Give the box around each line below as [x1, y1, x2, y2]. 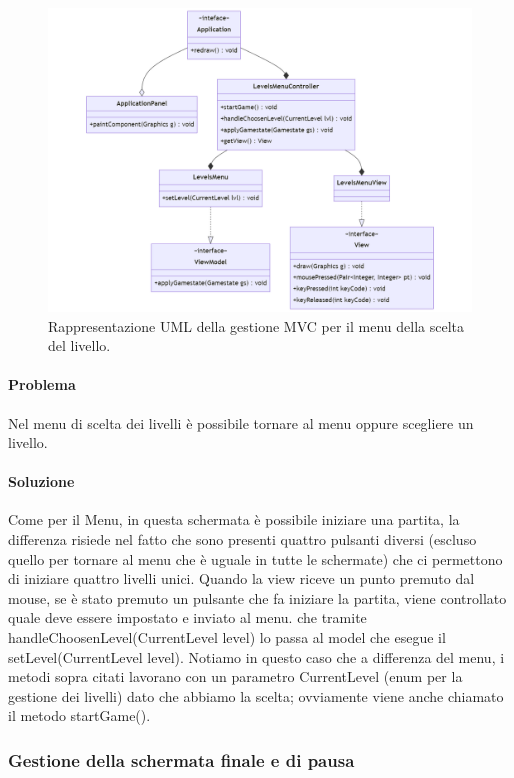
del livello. [48, 335, 111, 356]
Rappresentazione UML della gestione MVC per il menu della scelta [48, 315, 464, 336]
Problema [8, 374, 76, 395]
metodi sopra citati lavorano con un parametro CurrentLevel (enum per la [8, 666, 463, 687]
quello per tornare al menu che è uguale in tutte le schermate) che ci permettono [8, 548, 503, 569]
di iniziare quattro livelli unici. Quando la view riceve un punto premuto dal [8, 568, 475, 589]
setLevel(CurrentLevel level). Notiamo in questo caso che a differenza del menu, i [8, 646, 505, 667]
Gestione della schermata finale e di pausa [8, 747, 355, 772]
